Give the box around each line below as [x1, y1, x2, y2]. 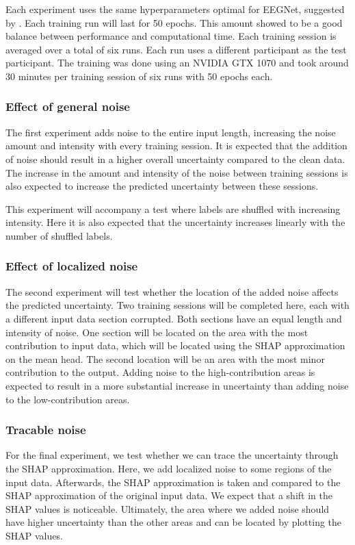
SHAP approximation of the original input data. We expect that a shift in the [5, 488, 332, 503]
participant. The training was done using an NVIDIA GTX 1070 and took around [5, 55, 349, 70]
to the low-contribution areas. [5, 392, 130, 406]
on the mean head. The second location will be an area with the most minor [5, 351, 325, 366]
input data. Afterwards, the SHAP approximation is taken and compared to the [5, 474, 341, 489]
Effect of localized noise [5, 257, 138, 275]
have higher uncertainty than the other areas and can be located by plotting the [5, 515, 342, 529]
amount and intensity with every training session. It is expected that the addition [5, 138, 347, 153]
